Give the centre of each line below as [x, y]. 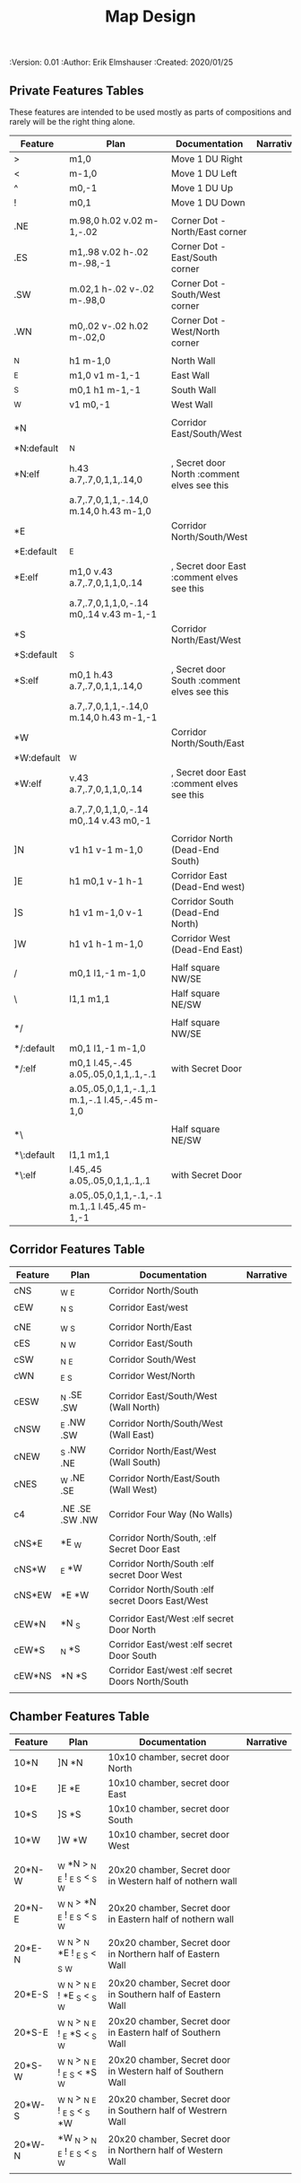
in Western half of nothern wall [172, 1881]
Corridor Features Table [77, 1249]
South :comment [206, 681]
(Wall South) [135, 1462]
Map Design [150, 17]
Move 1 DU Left [204, 174]
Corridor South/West [152, 1359]
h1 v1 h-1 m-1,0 [106, 944]
